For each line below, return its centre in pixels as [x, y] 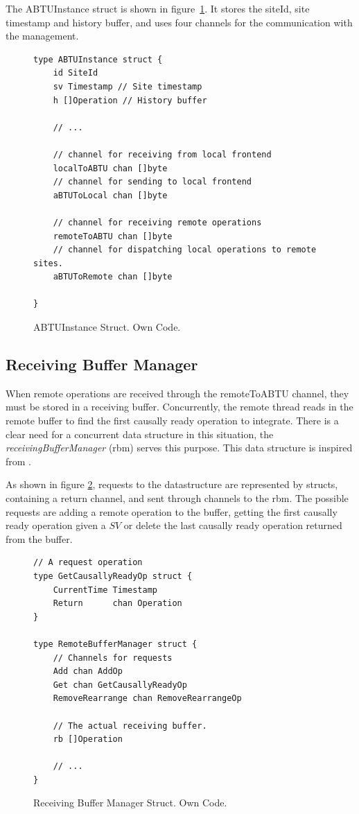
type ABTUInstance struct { [98, 59]
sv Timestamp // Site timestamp [128, 86]
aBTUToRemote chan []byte [113, 277]
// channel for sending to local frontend [152, 182]
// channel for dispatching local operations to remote [185, 250]
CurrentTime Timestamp [105, 590]
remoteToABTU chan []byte [113, 236]
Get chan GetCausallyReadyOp [120, 685]
